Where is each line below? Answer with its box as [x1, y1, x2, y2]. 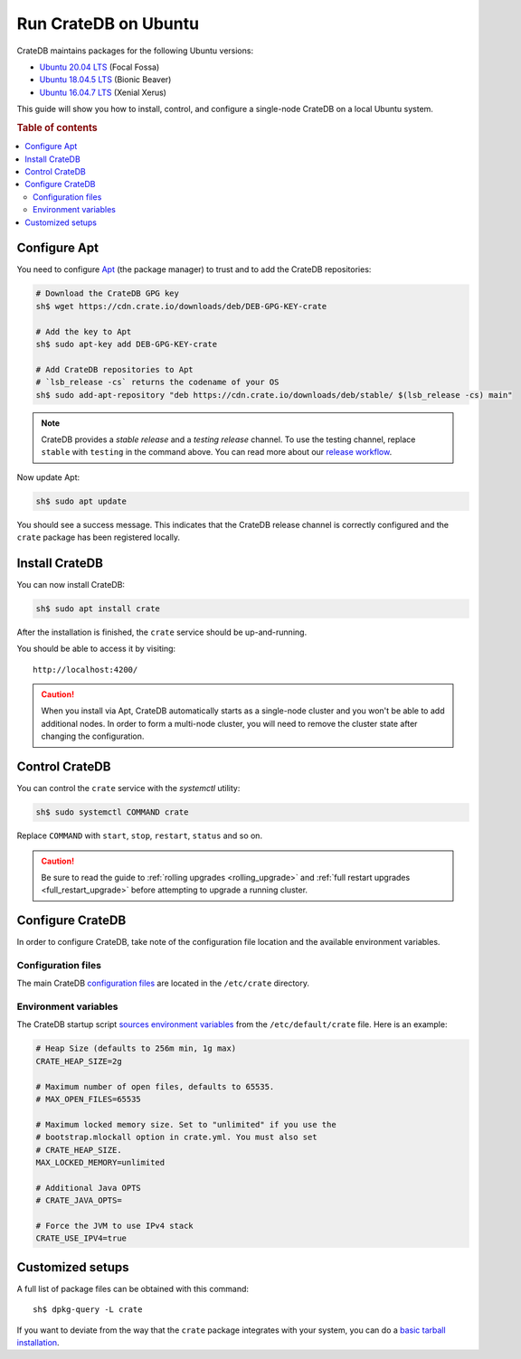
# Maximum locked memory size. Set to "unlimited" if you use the [35, 1119, 336, 1129]
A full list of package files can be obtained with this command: [16, 1283, 249, 1294]
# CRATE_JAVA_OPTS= [35, 1195, 122, 1206]
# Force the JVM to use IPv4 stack [35, 1221, 194, 1231]
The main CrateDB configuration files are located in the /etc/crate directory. [16, 977, 310, 989]
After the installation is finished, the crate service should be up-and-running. [16, 627, 308, 637]
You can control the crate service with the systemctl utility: [16, 783, 241, 794]
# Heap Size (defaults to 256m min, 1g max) [35, 1043, 237, 1053]
